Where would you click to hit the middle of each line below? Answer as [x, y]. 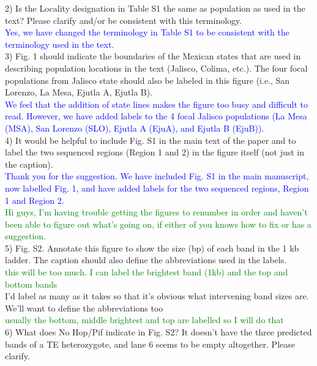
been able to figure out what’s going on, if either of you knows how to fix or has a [158, 224]
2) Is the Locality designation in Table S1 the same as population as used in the [155, 8]
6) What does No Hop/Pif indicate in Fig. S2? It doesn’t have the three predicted [158, 332]
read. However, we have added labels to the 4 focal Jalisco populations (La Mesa [156, 116]
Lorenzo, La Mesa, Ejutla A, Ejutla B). [79, 92]
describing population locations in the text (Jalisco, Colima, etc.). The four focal [156, 68]
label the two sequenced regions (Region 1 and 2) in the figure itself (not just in [155, 152]
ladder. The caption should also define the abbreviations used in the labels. [146, 260]
